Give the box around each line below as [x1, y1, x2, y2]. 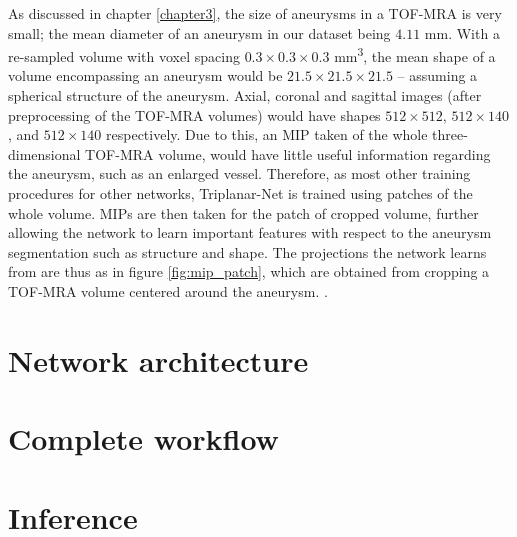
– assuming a [397, 65, 478, 86]
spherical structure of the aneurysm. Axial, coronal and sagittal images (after [8, 85, 482, 106]
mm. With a [424, 22, 500, 43]
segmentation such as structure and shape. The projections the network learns [8, 241, 487, 262]
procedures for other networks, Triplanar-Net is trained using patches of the [8, 183, 473, 203]
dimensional [8, 143, 81, 164]
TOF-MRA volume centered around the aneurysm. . [8, 280, 328, 301]
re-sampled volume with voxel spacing [8, 45, 240, 66]
